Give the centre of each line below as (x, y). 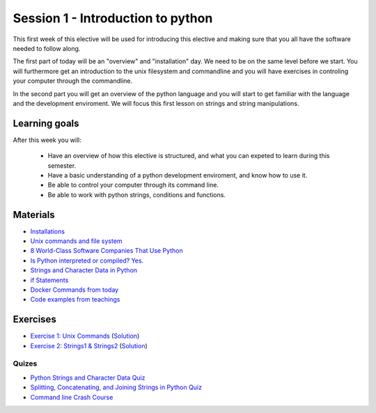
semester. (62, 165)
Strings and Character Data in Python (84, 270)
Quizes (25, 364)
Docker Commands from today (75, 290)
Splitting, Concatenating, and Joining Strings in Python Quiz (116, 387)
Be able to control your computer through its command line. (133, 185)
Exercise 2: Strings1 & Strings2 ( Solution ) (89, 345)
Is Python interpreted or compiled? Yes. (87, 260)
